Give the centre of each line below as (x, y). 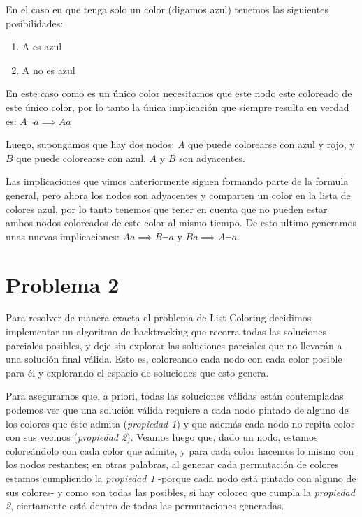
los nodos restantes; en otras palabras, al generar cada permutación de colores (172, 464)
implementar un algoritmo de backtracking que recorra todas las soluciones (166, 332)
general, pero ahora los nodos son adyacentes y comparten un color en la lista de (178, 195)
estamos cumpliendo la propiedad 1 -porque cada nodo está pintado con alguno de (181, 478)
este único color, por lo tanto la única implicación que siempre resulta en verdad (178, 107)
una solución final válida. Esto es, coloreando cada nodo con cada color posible (174, 359)
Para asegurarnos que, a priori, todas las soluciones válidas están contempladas (175, 396)
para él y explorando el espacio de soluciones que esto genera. (137, 372)
